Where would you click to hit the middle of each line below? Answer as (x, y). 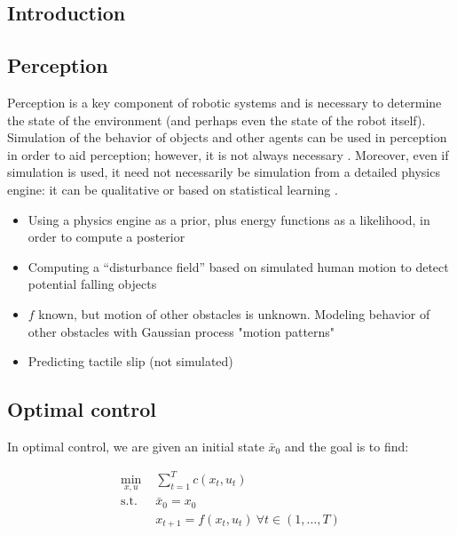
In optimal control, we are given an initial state (136, 446)
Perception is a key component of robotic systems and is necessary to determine (225, 102)
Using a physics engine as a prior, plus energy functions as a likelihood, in (229, 219)
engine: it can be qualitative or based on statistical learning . (173, 189)
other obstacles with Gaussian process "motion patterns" (181, 331)
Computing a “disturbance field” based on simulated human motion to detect (238, 266)
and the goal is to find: (347, 446)
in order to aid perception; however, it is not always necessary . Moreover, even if (228, 154)
